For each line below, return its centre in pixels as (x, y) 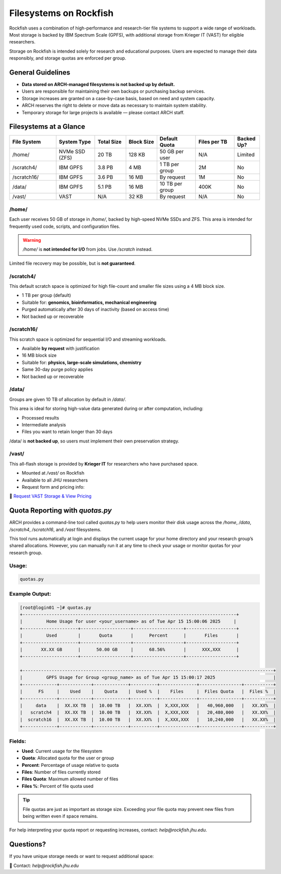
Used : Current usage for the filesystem (62, 751)
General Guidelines (40, 72)
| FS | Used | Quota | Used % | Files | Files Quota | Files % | (148, 692)
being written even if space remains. (60, 816)
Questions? (28, 844)
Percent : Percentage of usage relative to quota (70, 765)
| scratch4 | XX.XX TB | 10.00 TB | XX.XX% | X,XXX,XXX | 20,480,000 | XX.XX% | (148, 713)
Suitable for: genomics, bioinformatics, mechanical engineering (89, 302)
